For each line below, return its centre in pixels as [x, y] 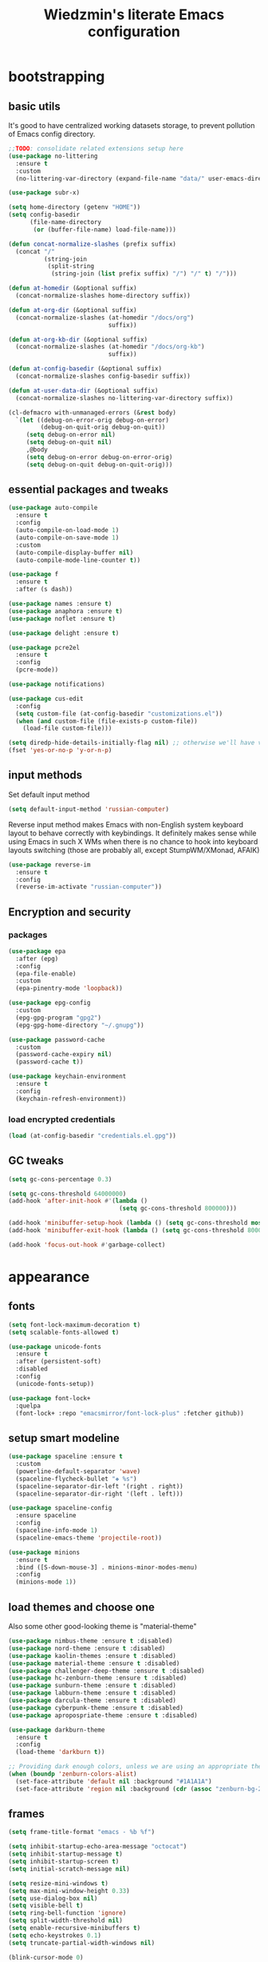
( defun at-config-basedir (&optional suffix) [85, 369]
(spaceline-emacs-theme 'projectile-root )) [89, 1538]
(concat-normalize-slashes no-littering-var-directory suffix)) [124, 398]
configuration [134, 32]
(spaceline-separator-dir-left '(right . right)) [99, 1486]
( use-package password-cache [57, 1039]
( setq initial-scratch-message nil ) [69, 1869]
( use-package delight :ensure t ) [64, 633]
